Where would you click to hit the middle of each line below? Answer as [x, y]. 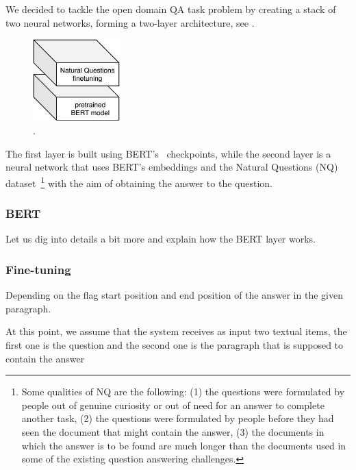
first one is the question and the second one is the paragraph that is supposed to [175, 345]
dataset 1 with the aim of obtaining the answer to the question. [139, 182]
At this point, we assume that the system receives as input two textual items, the [176, 331]
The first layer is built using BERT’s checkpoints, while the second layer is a [168, 153]
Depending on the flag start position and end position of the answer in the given [174, 295]
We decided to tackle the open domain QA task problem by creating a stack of [171, 9]
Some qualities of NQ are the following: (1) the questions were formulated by [183, 392]
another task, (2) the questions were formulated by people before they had [178, 418]
